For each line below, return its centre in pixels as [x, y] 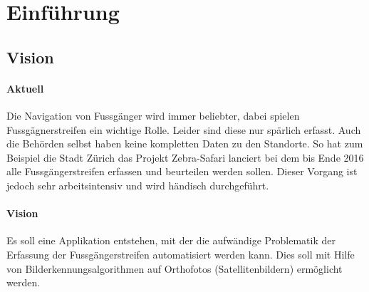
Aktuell [25, 88]
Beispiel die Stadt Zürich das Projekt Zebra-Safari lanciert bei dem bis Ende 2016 [185, 157]
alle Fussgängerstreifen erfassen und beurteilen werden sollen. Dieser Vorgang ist [182, 171]
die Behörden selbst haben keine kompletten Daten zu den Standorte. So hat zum [185, 144]
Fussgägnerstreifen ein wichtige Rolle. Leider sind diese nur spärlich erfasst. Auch [184, 129]
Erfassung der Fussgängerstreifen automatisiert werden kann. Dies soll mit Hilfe [181, 254]
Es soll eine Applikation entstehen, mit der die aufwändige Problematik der [171, 240]
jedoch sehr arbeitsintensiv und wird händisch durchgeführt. [138, 185]
